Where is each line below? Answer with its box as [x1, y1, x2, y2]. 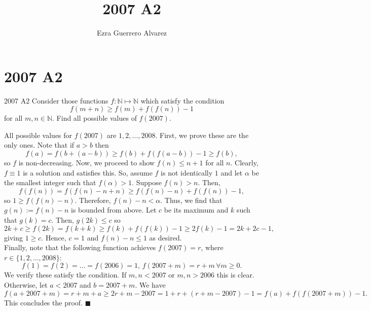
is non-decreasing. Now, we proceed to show [18, 157, 155, 168]
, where [201, 242, 224, 253]
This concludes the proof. [4, 297, 83, 307]
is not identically [161, 167, 213, 178]
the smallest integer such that [4, 177, 96, 188]
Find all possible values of [56, 113, 137, 123]
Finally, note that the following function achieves [4, 242, 156, 253]
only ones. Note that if [4, 140, 75, 150]
